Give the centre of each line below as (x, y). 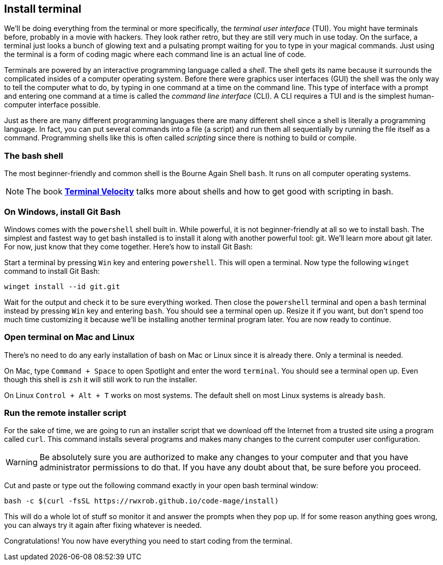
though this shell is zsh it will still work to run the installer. (101, 379)
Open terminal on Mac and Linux (70, 337)
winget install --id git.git (62, 286)
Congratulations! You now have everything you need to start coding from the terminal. (148, 541)
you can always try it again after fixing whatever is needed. (103, 525)
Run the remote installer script (65, 413)
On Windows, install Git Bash (62, 211)
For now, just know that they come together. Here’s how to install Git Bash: (128, 246)
